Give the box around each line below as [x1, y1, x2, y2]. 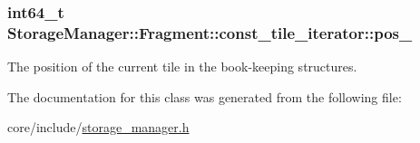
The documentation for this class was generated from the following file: [7, 87, 402, 106]
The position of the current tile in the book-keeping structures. [7, 57, 357, 76]
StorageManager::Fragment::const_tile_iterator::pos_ [7, 21, 413, 43]
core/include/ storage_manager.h [7, 118, 190, 137]
